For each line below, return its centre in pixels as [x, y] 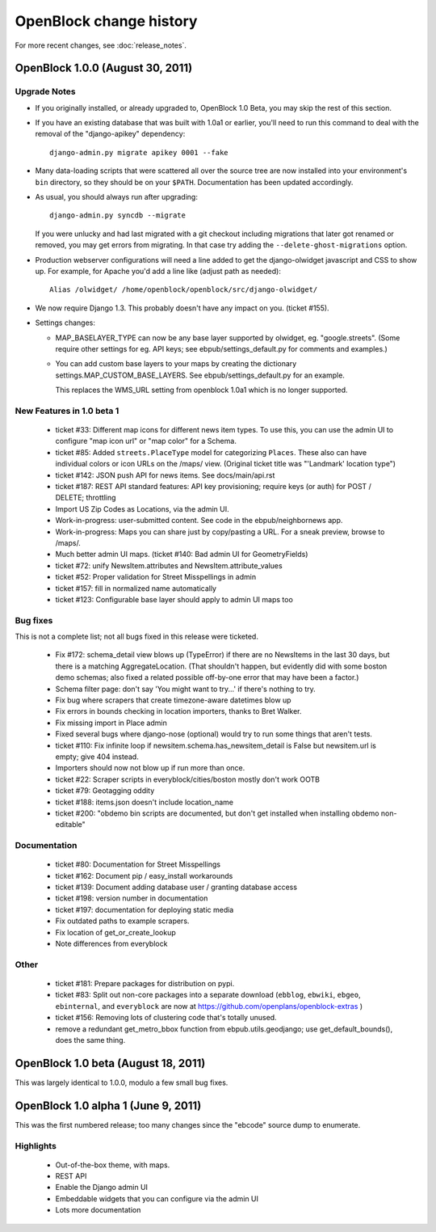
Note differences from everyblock [111, 944]
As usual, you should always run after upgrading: [116, 197]
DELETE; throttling [86, 498]
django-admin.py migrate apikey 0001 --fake [139, 152]
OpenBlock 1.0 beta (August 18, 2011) [110, 1063]
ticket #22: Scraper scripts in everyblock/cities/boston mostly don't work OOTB [188, 779]
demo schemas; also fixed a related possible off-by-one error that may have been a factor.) [207, 677]
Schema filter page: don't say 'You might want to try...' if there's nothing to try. [186, 689]
